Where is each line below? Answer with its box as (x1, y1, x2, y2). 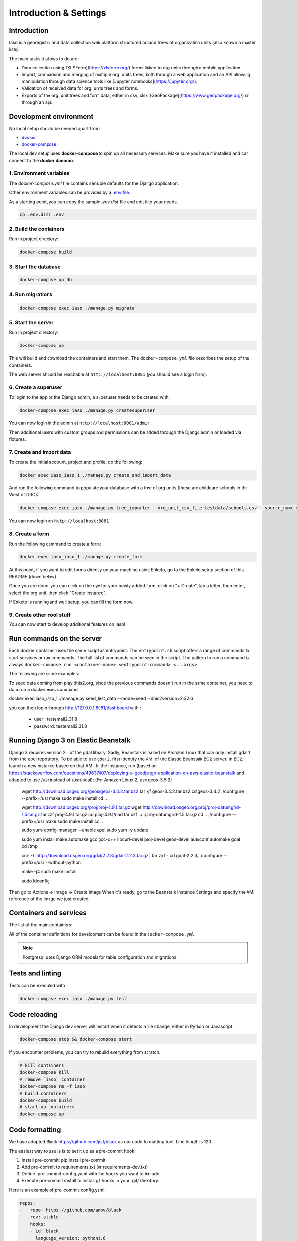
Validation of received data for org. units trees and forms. (21, 85, 139, 91)
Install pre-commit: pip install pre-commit (21, 1157, 106, 1163)
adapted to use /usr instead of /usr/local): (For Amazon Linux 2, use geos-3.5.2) (9, 777, 172, 783)
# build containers (19, 1090, 67, 1096)
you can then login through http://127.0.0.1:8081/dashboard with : (9, 705, 141, 711)
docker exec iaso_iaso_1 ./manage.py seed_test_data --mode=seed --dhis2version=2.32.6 (9, 695, 193, 702)
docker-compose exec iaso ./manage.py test (19, 996, 127, 1001)
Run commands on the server (9, 634, 102, 643)
